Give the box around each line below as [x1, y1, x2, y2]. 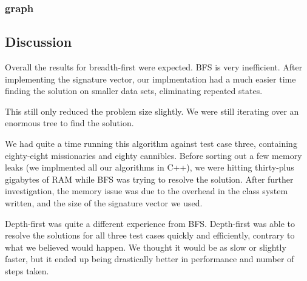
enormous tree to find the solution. [5, 117, 134, 129]
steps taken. [5, 264, 49, 277]
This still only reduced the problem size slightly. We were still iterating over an [5, 104, 299, 117]
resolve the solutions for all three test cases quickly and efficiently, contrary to [5, 229, 295, 242]
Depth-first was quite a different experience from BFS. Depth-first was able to [5, 217, 295, 229]
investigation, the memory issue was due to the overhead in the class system [5, 185, 288, 197]
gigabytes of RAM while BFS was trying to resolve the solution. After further [5, 172, 294, 185]
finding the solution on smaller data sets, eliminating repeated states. [5, 84, 263, 97]
